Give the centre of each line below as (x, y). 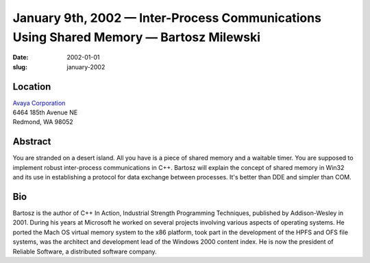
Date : (21, 58)
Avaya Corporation (39, 103)
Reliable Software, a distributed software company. (85, 251)
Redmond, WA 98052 (43, 122)
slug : (20, 67)
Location (32, 87)
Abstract (32, 141)
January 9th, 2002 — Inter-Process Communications (167, 18)
